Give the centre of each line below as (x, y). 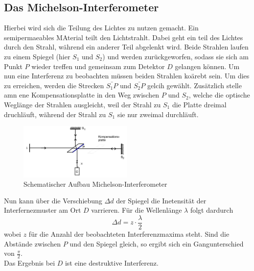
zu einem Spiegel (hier (37, 56)
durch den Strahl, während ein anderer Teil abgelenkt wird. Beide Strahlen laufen (126, 47)
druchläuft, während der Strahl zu (55, 114)
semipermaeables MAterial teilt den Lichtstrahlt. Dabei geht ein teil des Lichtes (124, 37)
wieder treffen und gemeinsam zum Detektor (98, 66)
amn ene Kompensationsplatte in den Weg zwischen (82, 95)
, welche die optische (219, 95)
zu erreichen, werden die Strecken (54, 85)
